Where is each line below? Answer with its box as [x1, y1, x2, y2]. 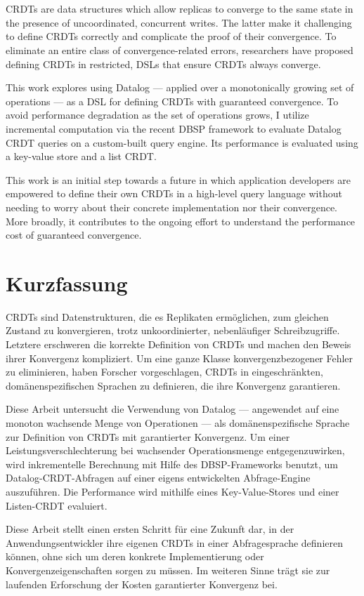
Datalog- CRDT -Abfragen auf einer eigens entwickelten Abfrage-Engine [6, 470, 311, 485]
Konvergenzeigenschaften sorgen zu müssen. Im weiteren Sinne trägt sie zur [6, 562, 330, 577]
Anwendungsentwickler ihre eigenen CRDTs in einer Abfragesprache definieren [6, 535, 343, 550]
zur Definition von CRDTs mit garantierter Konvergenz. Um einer [6, 429, 290, 444]
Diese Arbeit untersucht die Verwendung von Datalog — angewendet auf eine [6, 402, 339, 416]
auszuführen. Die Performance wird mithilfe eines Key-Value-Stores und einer [6, 484, 339, 498]
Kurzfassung [6, 268, 128, 297]
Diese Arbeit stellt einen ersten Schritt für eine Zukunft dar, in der [6, 522, 294, 536]
